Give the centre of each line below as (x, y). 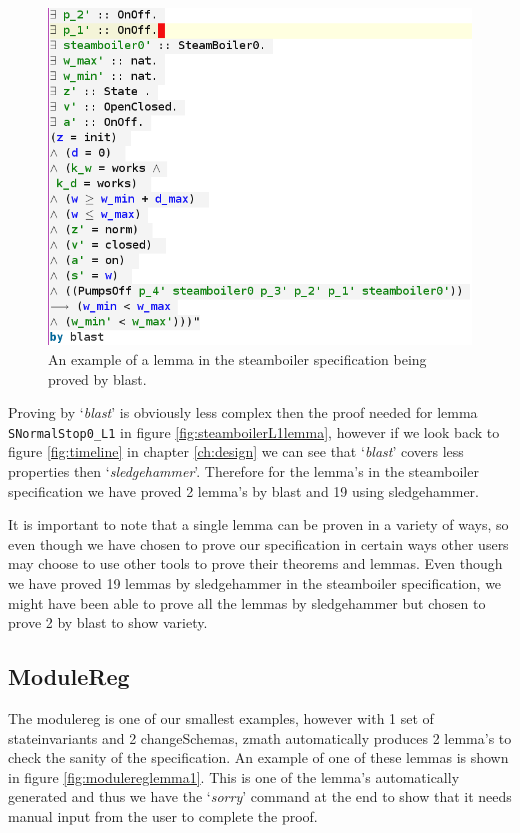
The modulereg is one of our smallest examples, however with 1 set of (221, 717)
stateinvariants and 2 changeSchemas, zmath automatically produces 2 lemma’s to (260, 737)
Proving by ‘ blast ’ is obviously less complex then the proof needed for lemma (243, 412)
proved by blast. (97, 378)
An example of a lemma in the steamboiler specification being (237, 358)
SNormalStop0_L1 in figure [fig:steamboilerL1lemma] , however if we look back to (254, 431)
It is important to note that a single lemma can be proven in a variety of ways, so (258, 524)
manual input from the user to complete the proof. (163, 815)
